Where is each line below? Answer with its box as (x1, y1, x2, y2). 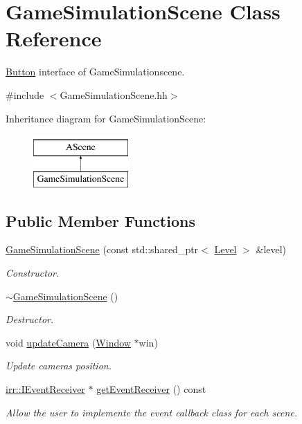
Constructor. (6, 266, 60, 280)
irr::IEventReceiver (6, 382, 85, 396)
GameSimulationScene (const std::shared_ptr (6, 242, 199, 257)
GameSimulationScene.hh (60, 87, 168, 102)
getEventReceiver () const (96, 382, 206, 396)
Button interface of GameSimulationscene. (6, 64, 185, 79)
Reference (6, 24, 102, 53)
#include (6, 87, 44, 102)
